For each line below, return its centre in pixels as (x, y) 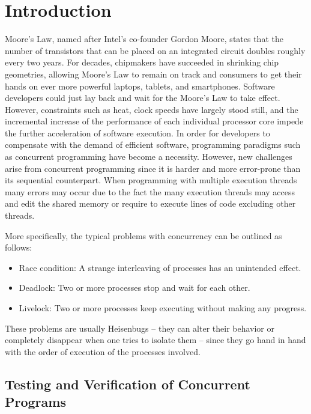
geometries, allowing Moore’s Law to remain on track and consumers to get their (153, 74)
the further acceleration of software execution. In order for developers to (137, 132)
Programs (35, 402)
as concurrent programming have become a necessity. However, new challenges (149, 157)
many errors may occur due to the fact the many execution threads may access (150, 191)
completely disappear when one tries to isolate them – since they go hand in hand (155, 340)
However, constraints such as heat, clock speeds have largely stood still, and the (152, 109)
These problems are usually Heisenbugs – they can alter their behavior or (140, 328)
